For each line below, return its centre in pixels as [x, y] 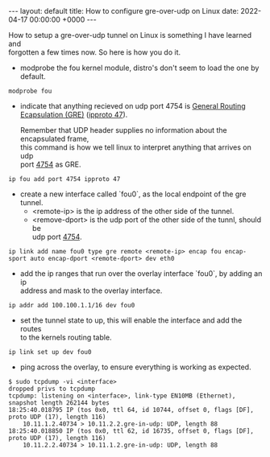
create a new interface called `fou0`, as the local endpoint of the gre [133, 194]
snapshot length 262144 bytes [59, 403]
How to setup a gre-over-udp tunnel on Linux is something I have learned [130, 35]
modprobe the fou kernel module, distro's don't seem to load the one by [139, 68]
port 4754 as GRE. [50, 164]
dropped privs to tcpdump [52, 389]
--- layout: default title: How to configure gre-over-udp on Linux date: [124, 11]
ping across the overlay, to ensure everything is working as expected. [135, 367]
